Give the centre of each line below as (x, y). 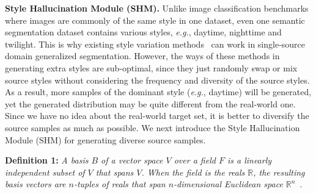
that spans (115, 172)
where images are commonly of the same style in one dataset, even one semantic (155, 20)
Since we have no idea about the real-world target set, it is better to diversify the (157, 116)
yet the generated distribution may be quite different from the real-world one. (150, 103)
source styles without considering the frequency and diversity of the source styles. (157, 80)
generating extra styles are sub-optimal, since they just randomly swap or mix (151, 67)
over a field (195, 160)
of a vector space (132, 160)
